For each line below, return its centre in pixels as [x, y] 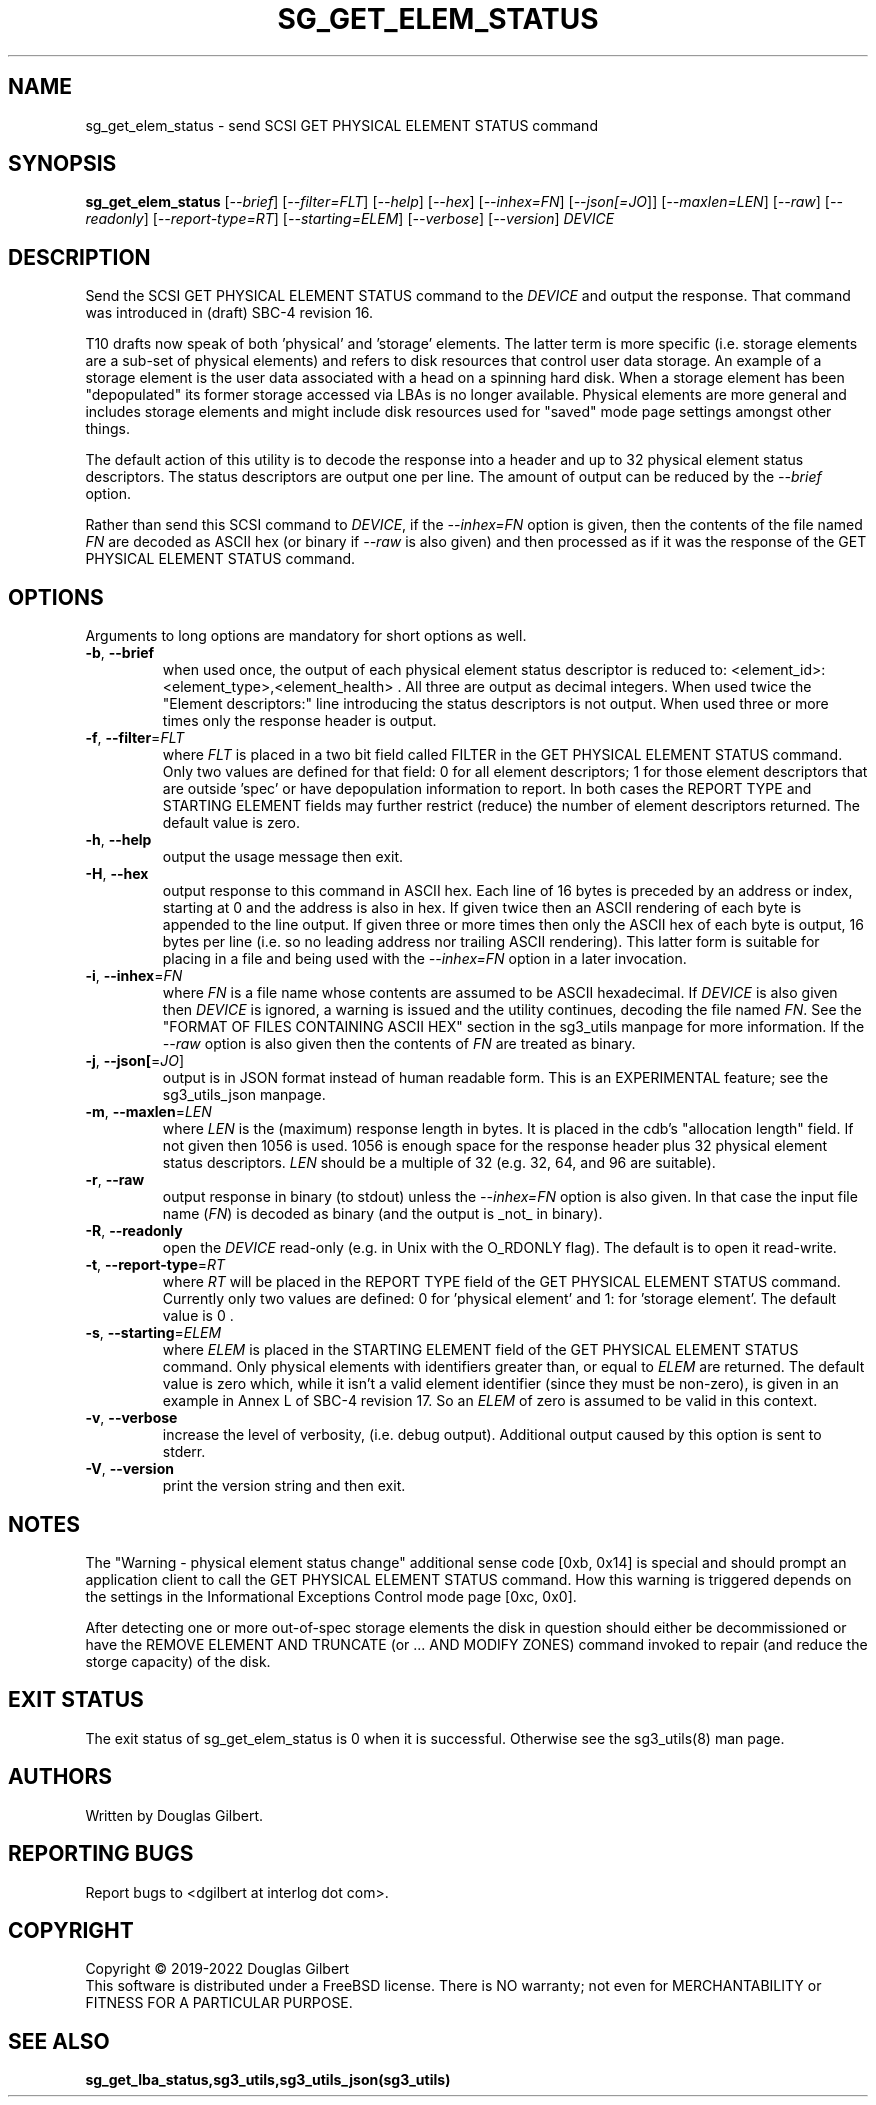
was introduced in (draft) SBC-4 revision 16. [229, 313]
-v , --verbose [131, 1418]
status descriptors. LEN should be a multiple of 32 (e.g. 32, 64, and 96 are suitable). [439, 1163]
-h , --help [118, 840]
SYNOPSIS [62, 164]
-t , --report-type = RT [155, 1265]
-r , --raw [115, 1180]
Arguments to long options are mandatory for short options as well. [306, 636]
